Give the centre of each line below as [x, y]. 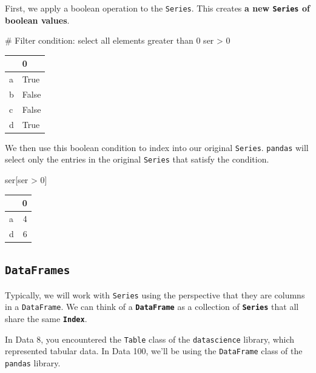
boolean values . [37, 20]
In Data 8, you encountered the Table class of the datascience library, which [150, 339]
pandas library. [33, 363]
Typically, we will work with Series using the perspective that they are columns [155, 294]
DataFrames [38, 271]
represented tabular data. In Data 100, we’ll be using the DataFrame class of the [154, 351]
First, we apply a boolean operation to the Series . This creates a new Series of [157, 8]
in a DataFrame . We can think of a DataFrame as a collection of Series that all [152, 307]
